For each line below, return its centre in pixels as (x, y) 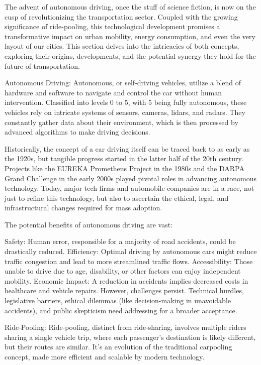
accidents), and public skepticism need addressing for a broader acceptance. (121, 310)
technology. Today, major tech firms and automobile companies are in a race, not (129, 188)
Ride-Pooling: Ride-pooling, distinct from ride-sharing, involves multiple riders (125, 327)
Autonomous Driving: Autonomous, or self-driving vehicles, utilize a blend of (123, 83)
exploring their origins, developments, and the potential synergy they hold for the (130, 55)
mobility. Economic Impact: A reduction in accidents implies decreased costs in (126, 280)
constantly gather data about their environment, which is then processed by (121, 122)
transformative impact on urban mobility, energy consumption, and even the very (130, 36)
